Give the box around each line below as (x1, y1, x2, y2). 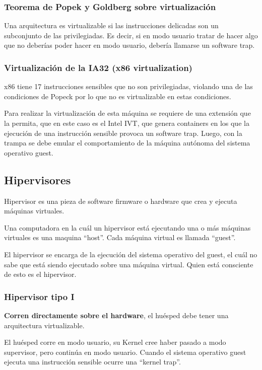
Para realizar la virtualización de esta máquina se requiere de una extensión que (4, 108, 251, 118)
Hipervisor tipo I (4, 290, 75, 303)
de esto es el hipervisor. (4, 269, 77, 279)
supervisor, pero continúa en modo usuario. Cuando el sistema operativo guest (4, 346, 246, 357)
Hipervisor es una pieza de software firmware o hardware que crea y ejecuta (4, 195, 237, 206)
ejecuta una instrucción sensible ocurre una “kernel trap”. (4, 356, 181, 367)
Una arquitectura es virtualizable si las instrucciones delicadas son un (4, 20, 219, 31)
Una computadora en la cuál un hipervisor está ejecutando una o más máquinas (4, 222, 251, 233)
